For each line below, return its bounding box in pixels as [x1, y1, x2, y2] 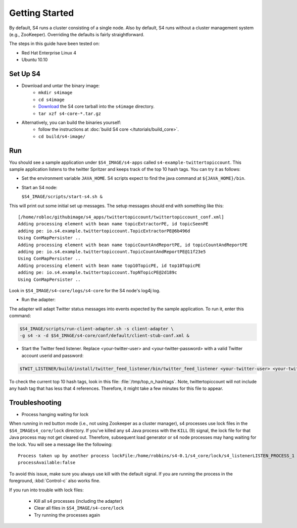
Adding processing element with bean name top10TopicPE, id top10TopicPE [18, 263, 201, 268]
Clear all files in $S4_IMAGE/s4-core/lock [34, 505, 124, 511]
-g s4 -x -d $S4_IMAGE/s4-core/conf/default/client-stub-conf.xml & [19, 333, 190, 339]
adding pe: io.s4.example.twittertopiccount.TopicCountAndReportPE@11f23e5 [18, 249, 206, 255]
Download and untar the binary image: [21, 83, 100, 89]
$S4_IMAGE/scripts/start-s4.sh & [21, 194, 103, 200]
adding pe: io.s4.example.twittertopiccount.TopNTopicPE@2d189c [18, 270, 178, 275]
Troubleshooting [9, 399, 62, 407]
